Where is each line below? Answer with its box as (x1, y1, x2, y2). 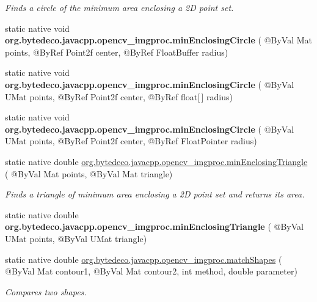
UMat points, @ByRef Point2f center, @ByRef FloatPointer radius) (5, 134, 257, 147)
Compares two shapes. (5, 285, 87, 298)
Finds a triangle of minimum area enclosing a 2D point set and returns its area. (5, 188, 305, 201)
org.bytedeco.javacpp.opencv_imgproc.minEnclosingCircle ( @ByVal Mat (5, 34, 313, 46)
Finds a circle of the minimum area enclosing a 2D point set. (5, 1, 234, 13)
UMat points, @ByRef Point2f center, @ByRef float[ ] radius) (5, 90, 233, 103)
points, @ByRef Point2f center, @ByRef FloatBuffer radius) (5, 45, 228, 58)
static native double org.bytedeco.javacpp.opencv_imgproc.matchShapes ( (5, 252, 282, 265)
